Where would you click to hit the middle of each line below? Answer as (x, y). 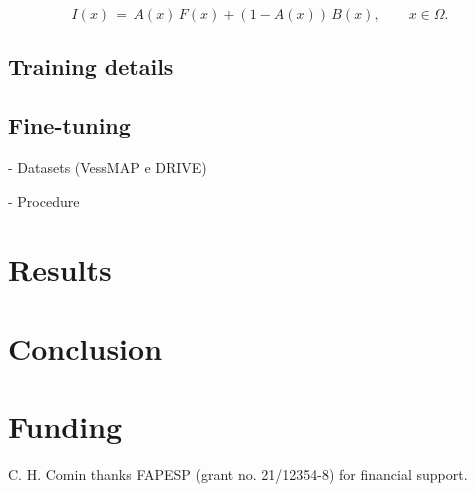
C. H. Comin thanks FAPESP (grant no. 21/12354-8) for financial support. (238, 474)
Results (60, 269)
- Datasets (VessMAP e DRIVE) (107, 166)
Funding (65, 426)
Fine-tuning (69, 125)
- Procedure (44, 200)
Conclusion (85, 347)
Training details (91, 66)
